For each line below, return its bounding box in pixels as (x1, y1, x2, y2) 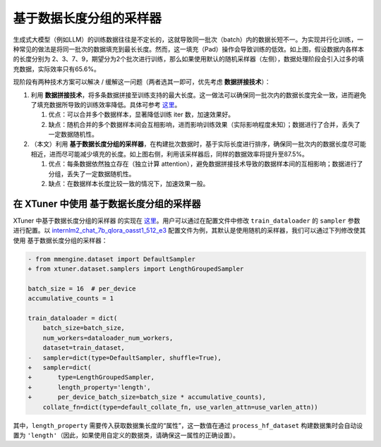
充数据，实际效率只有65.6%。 (13, 64, 100, 73)
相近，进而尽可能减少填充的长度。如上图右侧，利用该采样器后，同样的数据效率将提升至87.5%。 (30, 149, 308, 158)
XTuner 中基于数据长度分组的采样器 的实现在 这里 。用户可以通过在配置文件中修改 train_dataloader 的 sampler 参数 (13, 216, 361, 225)
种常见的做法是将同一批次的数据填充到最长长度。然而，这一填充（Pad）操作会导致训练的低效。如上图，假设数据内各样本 (13, 44, 365, 53)
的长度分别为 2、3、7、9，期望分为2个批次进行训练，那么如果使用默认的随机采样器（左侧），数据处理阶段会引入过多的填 (13, 55, 365, 63)
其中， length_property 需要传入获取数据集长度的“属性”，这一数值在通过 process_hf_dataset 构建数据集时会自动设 (13, 421, 363, 429)
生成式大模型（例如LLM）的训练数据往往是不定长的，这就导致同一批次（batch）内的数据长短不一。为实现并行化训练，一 (13, 35, 363, 44)
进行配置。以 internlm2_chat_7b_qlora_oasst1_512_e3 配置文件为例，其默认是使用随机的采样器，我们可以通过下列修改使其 (13, 226, 366, 235)
